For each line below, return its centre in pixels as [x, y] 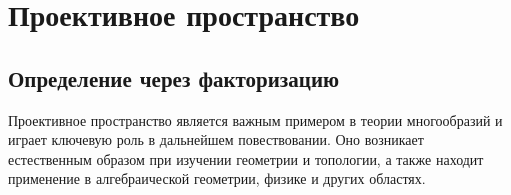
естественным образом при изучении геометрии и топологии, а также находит [246, 158]
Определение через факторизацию [174, 77]
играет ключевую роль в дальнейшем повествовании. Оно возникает [216, 139]
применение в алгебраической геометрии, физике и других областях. [217, 178]
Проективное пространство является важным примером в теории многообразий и [255, 119]
